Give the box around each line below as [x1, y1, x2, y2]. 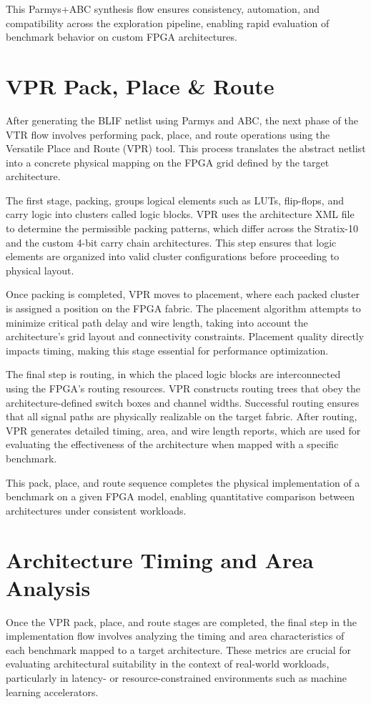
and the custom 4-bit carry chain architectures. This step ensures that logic [6, 234, 337, 249]
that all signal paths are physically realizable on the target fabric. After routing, [6, 409, 357, 424]
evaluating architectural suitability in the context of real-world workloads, [6, 656, 330, 671]
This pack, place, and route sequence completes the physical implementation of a [6, 475, 360, 490]
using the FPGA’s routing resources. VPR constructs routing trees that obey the [6, 381, 360, 395]
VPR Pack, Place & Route [6, 71, 274, 100]
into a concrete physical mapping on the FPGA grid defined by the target [6, 154, 330, 169]
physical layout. [6, 262, 74, 277]
